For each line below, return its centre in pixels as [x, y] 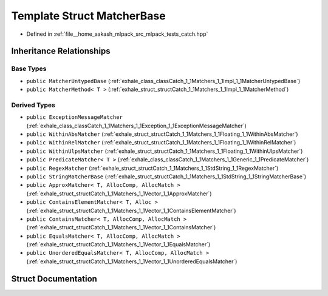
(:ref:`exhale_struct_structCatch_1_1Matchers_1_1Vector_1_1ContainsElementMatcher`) [131, 210]
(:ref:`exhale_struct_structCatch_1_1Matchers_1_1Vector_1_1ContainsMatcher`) [121, 227]
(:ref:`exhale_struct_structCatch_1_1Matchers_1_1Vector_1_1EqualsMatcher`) [118, 244]
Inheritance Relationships [61, 51]
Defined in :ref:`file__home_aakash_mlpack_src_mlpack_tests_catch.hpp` [117, 34]
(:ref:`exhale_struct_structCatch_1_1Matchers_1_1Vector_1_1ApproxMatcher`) [119, 193]
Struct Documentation [54, 279]
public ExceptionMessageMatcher [74, 117]
